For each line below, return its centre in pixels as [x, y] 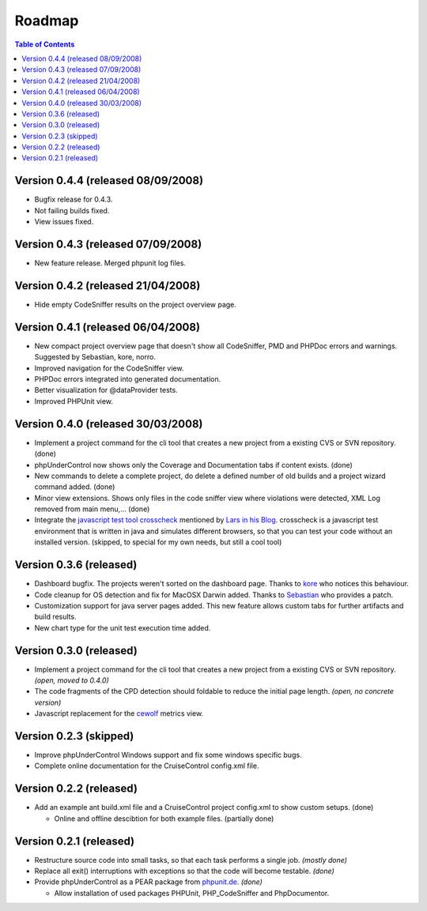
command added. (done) [75, 487]
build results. [55, 617]
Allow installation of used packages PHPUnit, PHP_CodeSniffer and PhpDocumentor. [192, 893]
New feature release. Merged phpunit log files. [110, 263]
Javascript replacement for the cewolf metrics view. [119, 713]
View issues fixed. [64, 222]
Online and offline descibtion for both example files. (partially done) [164, 819]
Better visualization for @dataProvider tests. [106, 390]
